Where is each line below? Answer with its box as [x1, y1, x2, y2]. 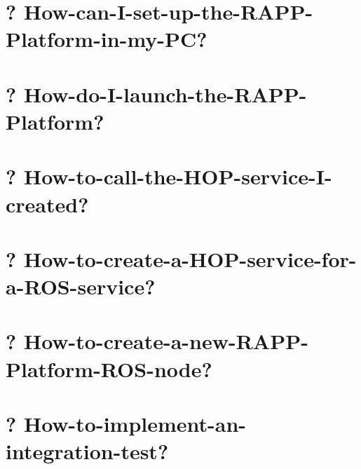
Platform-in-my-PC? [6, 25, 207, 53]
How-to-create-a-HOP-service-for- [23, 244, 357, 273]
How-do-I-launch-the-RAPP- [23, 79, 307, 108]
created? [6, 189, 89, 218]
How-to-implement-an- [23, 409, 247, 437]
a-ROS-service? [6, 272, 156, 301]
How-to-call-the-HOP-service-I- [23, 162, 332, 191]
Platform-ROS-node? [6, 354, 212, 383]
